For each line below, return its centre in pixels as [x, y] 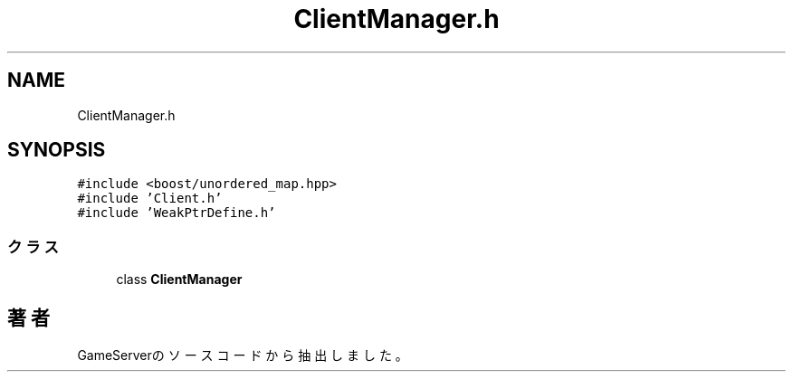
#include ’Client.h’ [150, 199]
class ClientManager [179, 280]
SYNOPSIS [57, 150]
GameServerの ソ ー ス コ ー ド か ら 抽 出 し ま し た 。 [243, 355]
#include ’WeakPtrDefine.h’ [177, 213]
